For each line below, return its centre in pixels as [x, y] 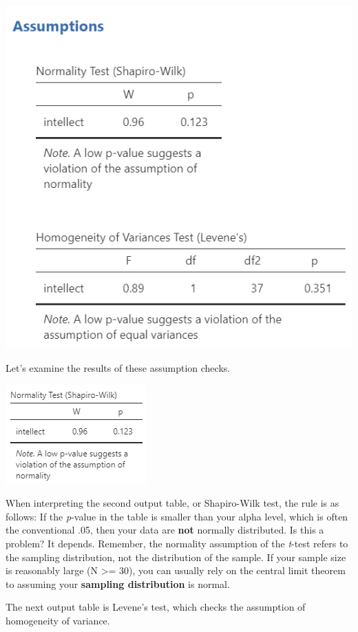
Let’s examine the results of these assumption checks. [118, 367]
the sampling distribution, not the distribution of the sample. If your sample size [176, 557]
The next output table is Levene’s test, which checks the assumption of [156, 607]
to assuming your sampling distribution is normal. [118, 583]
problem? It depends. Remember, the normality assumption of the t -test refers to [177, 543]
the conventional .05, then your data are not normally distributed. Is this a [165, 530]
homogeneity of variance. [58, 620]
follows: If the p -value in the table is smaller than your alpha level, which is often [177, 516]
